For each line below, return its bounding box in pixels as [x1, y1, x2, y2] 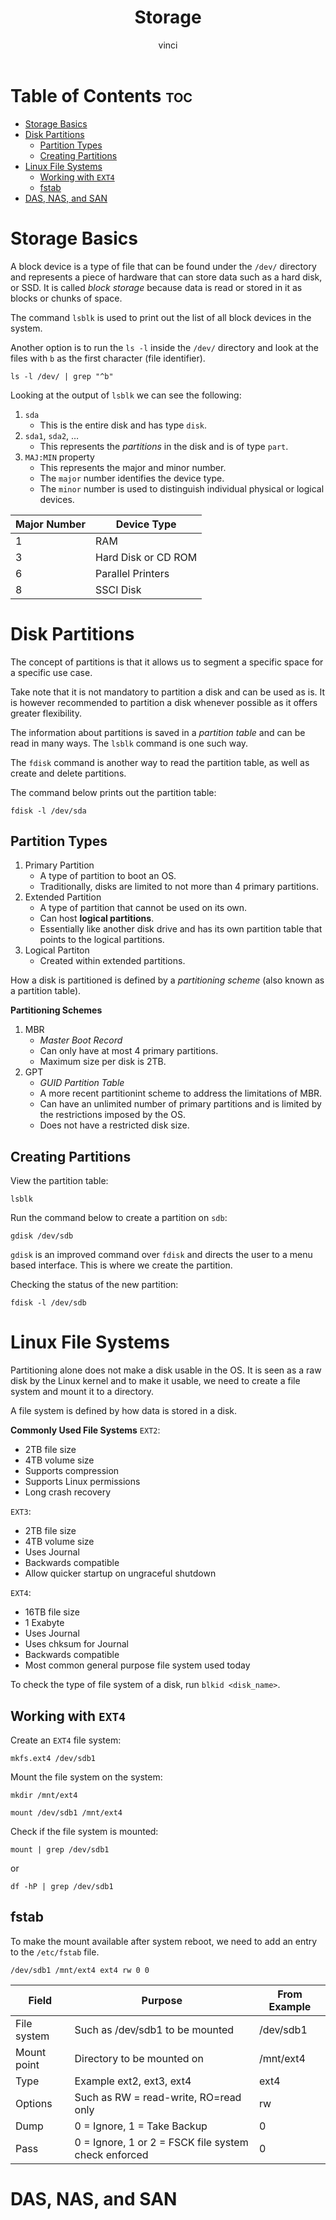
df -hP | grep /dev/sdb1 [10, 1881, 114, 1891]
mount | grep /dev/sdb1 [10, 1844, 110, 1855]
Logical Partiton [24, 944, 90, 956]
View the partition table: [10, 1175, 109, 1187]
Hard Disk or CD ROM [95, 550, 198, 564]
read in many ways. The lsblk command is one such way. [10, 737, 249, 749]
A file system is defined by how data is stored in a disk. [10, 1405, 238, 1417]
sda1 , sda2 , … [24, 429, 80, 441]
